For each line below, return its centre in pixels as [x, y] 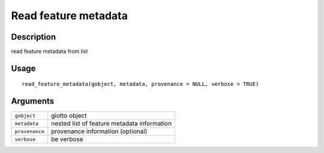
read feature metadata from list [49, 52]
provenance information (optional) [99, 131]
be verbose [67, 139]
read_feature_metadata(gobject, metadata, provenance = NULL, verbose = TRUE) [140, 84]
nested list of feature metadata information [112, 124]
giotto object [69, 116]
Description [34, 37]
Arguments [33, 101]
